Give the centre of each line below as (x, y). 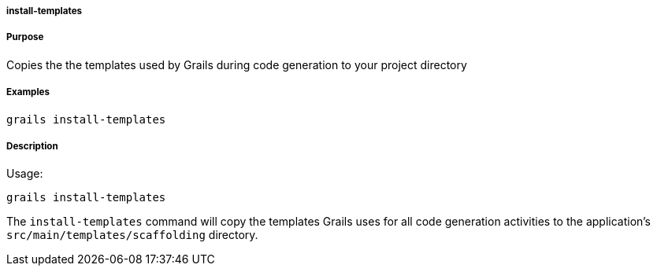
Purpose (25, 37)
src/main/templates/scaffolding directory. (132, 235)
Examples (28, 92)
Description (32, 146)
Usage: (25, 174)
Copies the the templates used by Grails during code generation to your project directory (237, 64)
